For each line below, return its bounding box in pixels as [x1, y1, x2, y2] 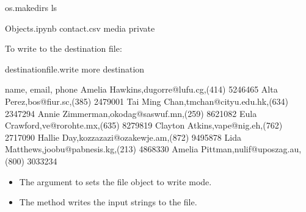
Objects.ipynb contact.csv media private [5, 21, 155, 34]
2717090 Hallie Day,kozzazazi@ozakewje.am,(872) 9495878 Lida [5, 130, 241, 143]
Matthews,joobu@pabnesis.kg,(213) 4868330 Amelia [5, 143, 199, 155]
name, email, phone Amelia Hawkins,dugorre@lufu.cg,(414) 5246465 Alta [5, 83, 278, 96]
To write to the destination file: [5, 42, 122, 55]
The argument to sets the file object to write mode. [19, 175, 212, 188]
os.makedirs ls [5, 1, 57, 13]
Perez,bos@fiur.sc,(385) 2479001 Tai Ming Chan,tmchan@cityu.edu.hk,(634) [5, 94, 289, 107]
